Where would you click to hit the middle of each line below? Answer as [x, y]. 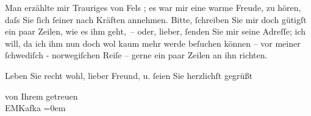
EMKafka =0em [35, 108]
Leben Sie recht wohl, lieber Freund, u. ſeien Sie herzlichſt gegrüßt [129, 75]
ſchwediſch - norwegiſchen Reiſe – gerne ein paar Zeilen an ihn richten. [136, 55]
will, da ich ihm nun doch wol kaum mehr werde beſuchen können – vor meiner [153, 43]
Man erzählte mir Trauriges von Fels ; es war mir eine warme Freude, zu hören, [153, 7]
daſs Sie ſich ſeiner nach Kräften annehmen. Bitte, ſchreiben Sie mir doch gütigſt [156, 19]
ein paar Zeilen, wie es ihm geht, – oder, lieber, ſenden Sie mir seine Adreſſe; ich [155, 31]
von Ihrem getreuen [41, 96]
